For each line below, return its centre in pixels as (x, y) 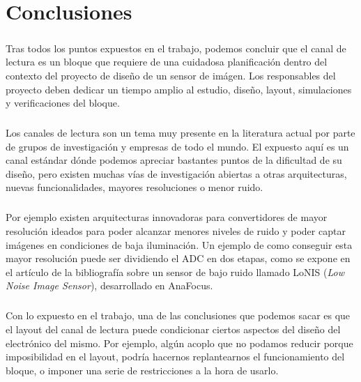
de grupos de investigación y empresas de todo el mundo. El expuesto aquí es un (177, 146)
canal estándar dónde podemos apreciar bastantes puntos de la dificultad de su (174, 160)
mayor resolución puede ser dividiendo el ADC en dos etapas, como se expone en (178, 258)
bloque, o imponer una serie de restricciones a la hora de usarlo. (142, 370)
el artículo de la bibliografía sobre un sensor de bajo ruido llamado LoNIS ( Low (175, 272)
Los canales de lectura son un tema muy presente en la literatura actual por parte (180, 133)
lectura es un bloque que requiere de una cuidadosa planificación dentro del (167, 62)
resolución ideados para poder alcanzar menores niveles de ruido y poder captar (176, 231)
